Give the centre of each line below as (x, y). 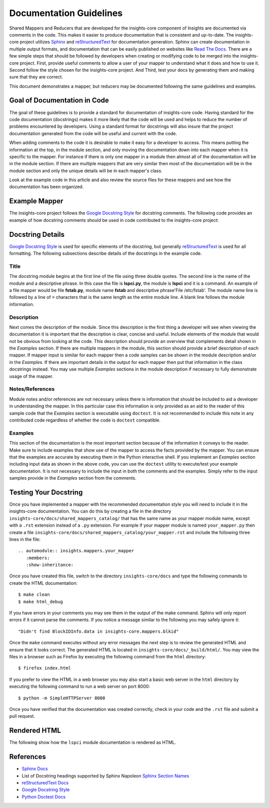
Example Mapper (36, 201)
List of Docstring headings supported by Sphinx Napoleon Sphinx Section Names (105, 775)
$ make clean (34, 595)
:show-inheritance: (50, 565)
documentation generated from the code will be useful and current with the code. (93, 133)
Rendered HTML (35, 731)
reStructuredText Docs (45, 782)
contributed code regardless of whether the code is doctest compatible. (85, 420)
